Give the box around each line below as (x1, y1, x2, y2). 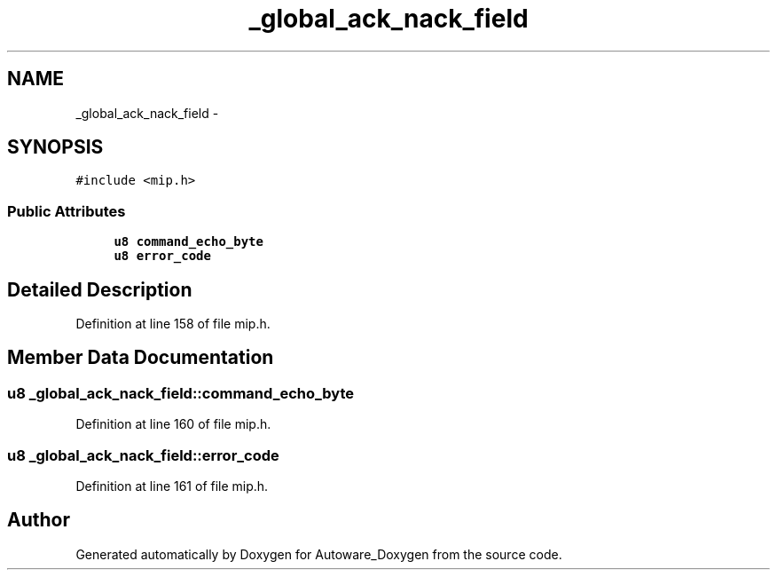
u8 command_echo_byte (114, 234, 263, 249)
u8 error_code (114, 249, 211, 264)
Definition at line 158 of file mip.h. (75, 316, 271, 332)
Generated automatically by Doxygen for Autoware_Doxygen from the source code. (75, 546, 562, 562)
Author (7, 509, 70, 532)
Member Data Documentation (7, 346, 274, 369)
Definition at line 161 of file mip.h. (75, 478, 269, 494)
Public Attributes (7, 202, 126, 220)
